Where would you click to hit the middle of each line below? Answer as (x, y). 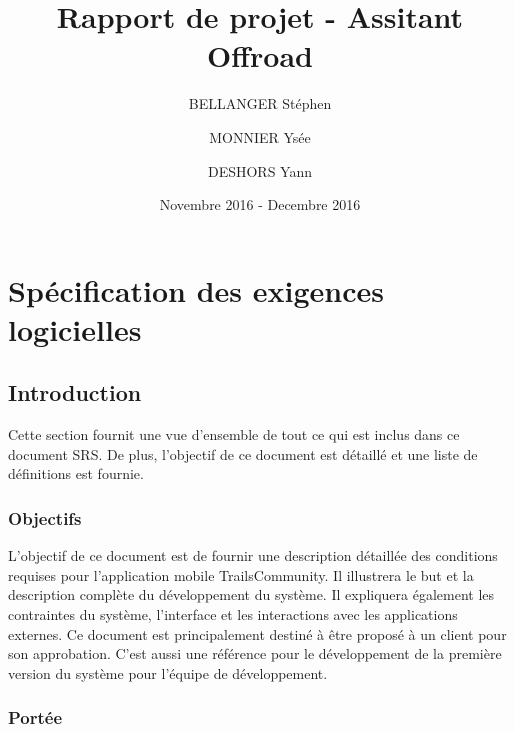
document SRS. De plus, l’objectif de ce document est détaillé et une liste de (243, 453)
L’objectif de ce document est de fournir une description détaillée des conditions (253, 555)
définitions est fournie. (76, 473)
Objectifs (45, 517)
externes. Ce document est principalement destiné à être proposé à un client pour (257, 633)
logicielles (75, 328)
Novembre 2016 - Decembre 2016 (260, 204)
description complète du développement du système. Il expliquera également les (251, 594)
